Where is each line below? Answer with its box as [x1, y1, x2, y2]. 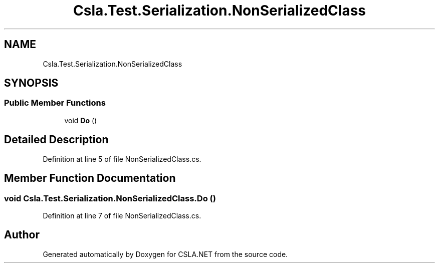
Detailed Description [4, 133, 109, 146]
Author [4, 228, 40, 241]
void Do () [64, 116, 97, 125]
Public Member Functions [4, 98, 106, 108]
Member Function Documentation [4, 172, 176, 185]
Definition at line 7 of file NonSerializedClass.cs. [43, 211, 201, 220]
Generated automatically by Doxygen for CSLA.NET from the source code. [43, 249, 288, 258]
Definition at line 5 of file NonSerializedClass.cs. [43, 154, 201, 163]
